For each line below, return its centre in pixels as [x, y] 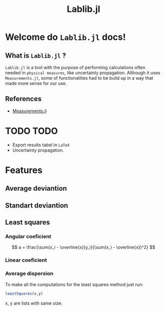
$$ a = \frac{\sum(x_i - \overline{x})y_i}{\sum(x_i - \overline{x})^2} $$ [83, 247]
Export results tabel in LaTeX [41, 145]
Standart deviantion [37, 205]
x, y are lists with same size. [34, 303]
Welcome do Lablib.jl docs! [65, 37]
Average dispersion [29, 274]
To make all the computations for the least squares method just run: [74, 284]
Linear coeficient [26, 260]
